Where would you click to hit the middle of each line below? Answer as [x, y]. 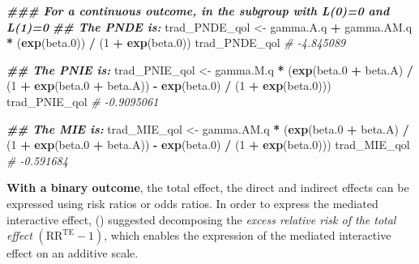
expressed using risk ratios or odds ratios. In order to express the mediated [192, 203]
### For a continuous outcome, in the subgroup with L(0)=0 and [198, 11]
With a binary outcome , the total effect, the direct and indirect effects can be [208, 187]
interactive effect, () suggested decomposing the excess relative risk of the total [201, 219]
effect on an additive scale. [73, 253]
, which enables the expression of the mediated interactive [248, 235]
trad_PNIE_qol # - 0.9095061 [83, 101]
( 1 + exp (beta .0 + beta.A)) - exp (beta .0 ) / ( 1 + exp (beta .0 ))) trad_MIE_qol [208, 145]
